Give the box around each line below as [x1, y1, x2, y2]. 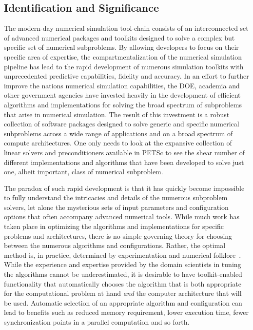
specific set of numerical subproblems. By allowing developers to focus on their [4, 42, 239, 52]
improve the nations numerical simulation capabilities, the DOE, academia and [4, 80, 240, 90]
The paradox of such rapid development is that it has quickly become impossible [4, 183, 245, 193]
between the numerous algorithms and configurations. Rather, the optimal [4, 240, 226, 250]
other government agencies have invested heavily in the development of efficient [4, 90, 241, 100]
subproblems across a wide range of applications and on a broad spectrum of [4, 128, 233, 138]
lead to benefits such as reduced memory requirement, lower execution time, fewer [4, 307, 249, 317]
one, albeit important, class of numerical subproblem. [4, 166, 163, 177]
